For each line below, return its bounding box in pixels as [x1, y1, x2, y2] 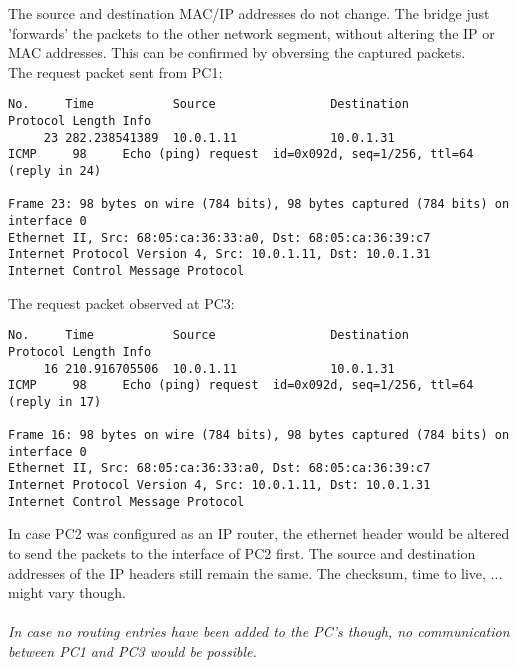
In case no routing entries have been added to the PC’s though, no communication [8, 621, 510, 642]
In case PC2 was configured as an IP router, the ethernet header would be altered [8, 523, 510, 544]
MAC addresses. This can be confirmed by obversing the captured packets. [8, 42, 466, 63]
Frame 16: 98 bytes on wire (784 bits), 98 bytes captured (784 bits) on [8, 428, 510, 443]
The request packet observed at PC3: [8, 292, 235, 313]
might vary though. [8, 582, 126, 603]
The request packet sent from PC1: [8, 61, 223, 82]
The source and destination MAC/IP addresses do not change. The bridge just [8, 3, 490, 23]
